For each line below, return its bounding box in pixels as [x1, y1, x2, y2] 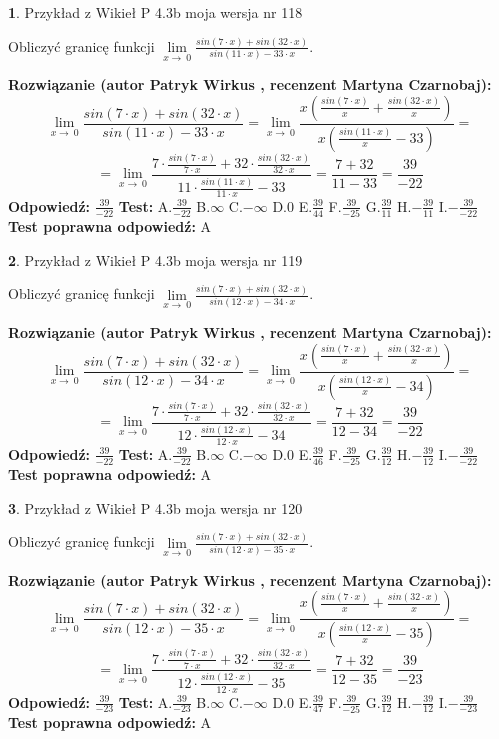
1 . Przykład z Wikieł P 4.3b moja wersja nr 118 [8, 2, 303, 22]
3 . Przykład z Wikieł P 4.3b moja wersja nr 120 [8, 497, 303, 518]
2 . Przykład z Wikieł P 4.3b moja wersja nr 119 [8, 249, 303, 270]
